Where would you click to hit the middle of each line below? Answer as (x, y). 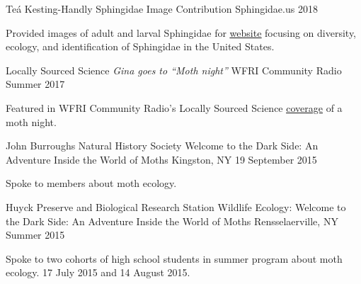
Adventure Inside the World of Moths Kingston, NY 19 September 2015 (161, 159)
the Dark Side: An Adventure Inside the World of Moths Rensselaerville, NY (172, 221)
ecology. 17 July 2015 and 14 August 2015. (98, 272)
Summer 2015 (35, 235)
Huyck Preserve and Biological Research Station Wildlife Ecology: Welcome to (176, 206)
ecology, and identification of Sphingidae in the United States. (140, 46)
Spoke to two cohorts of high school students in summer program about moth (174, 258)
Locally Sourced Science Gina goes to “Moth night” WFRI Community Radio (174, 70)
